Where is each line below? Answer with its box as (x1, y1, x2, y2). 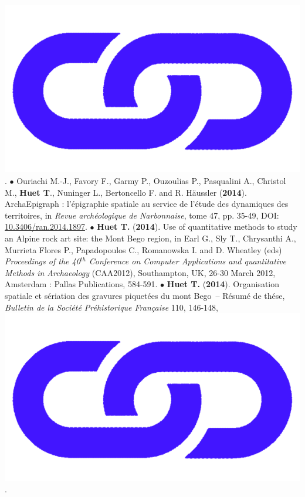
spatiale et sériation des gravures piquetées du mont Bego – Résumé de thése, (5, 289, 285, 301)
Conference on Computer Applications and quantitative (89, 255, 287, 267)
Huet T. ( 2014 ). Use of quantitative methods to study (97, 220, 297, 233)
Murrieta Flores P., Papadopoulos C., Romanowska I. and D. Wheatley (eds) (5, 243, 282, 256)
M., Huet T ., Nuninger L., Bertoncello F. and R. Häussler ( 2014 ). (5, 186, 247, 198)
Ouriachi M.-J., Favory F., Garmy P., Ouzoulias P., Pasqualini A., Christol (16, 175, 286, 187)
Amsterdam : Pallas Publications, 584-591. (5, 278, 158, 290)
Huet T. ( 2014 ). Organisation (167, 278, 280, 290)
